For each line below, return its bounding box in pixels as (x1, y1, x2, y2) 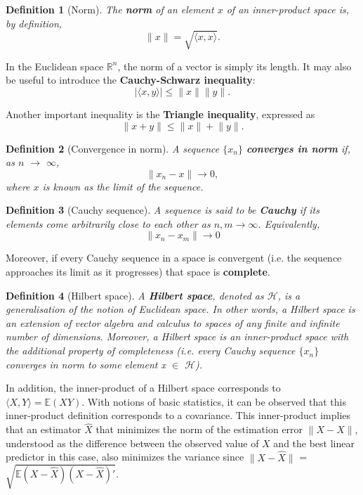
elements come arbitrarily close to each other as (6, 216, 211, 231)
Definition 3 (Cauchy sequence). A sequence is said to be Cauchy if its (6, 202, 319, 217)
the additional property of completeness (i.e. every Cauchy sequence (6, 343, 296, 358)
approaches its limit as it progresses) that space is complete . (6, 264, 270, 279)
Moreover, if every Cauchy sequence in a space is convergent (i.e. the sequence (6, 250, 342, 265)
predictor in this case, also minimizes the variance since (6, 449, 244, 464)
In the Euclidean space (6, 58, 104, 73)
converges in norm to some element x (6, 356, 166, 371)
